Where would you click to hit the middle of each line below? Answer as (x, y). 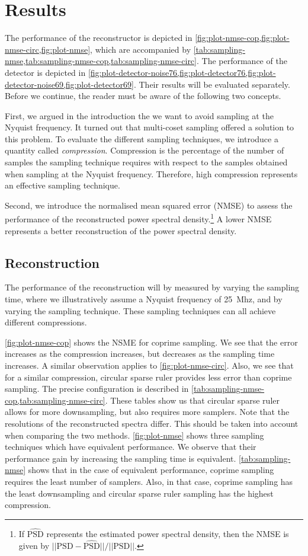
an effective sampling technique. (62, 185)
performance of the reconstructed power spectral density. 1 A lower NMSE (138, 218)
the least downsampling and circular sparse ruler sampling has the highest (139, 493)
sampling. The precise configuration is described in (97, 389)
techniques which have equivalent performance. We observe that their (131, 447)
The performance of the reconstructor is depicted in (99, 38)
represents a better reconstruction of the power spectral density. (121, 230)
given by (34, 545)
